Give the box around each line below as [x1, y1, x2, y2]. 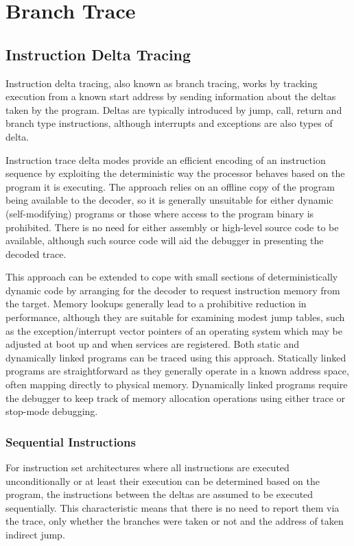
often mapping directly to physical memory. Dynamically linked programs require [5, 377, 348, 392]
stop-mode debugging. [5, 404, 98, 418]
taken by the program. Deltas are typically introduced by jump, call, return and [5, 102, 342, 117]
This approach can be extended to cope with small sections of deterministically [5, 270, 338, 284]
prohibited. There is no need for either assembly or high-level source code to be [5, 219, 339, 234]
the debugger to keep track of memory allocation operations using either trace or [5, 390, 346, 405]
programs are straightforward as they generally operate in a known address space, [5, 364, 349, 378]
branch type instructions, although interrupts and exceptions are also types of [5, 116, 333, 130]
